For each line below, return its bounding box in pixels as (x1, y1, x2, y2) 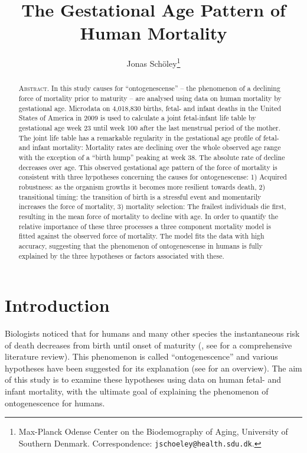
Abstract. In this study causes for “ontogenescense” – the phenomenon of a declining (18, 83, 280, 93)
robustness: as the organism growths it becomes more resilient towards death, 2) (18, 181, 266, 191)
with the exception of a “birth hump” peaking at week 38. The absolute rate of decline (18, 152, 285, 162)
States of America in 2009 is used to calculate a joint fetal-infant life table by (18, 113, 256, 123)
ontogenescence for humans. (5, 396, 105, 409)
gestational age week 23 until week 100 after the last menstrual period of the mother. (18, 122, 281, 132)
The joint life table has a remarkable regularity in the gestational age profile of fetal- (18, 132, 279, 142)
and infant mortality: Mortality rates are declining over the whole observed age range (18, 142, 281, 152)
